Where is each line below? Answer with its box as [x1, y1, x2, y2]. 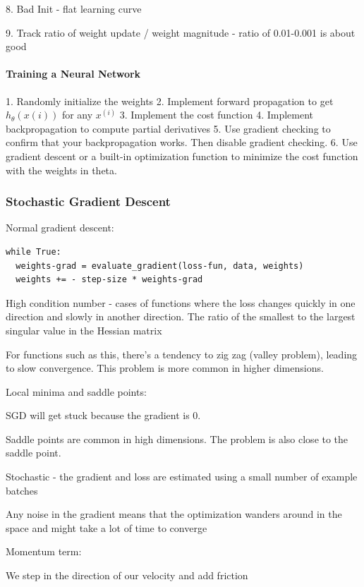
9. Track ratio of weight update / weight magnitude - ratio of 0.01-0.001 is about [6, 25, 356, 40]
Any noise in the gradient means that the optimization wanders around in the [6, 507, 342, 521]
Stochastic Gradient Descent [6, 193, 171, 210]
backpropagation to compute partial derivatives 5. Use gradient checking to [6, 121, 331, 135]
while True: [6, 246, 61, 257]
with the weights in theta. [6, 162, 117, 177]
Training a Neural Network [6, 66, 141, 81]
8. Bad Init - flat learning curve [6, 1, 142, 16]
